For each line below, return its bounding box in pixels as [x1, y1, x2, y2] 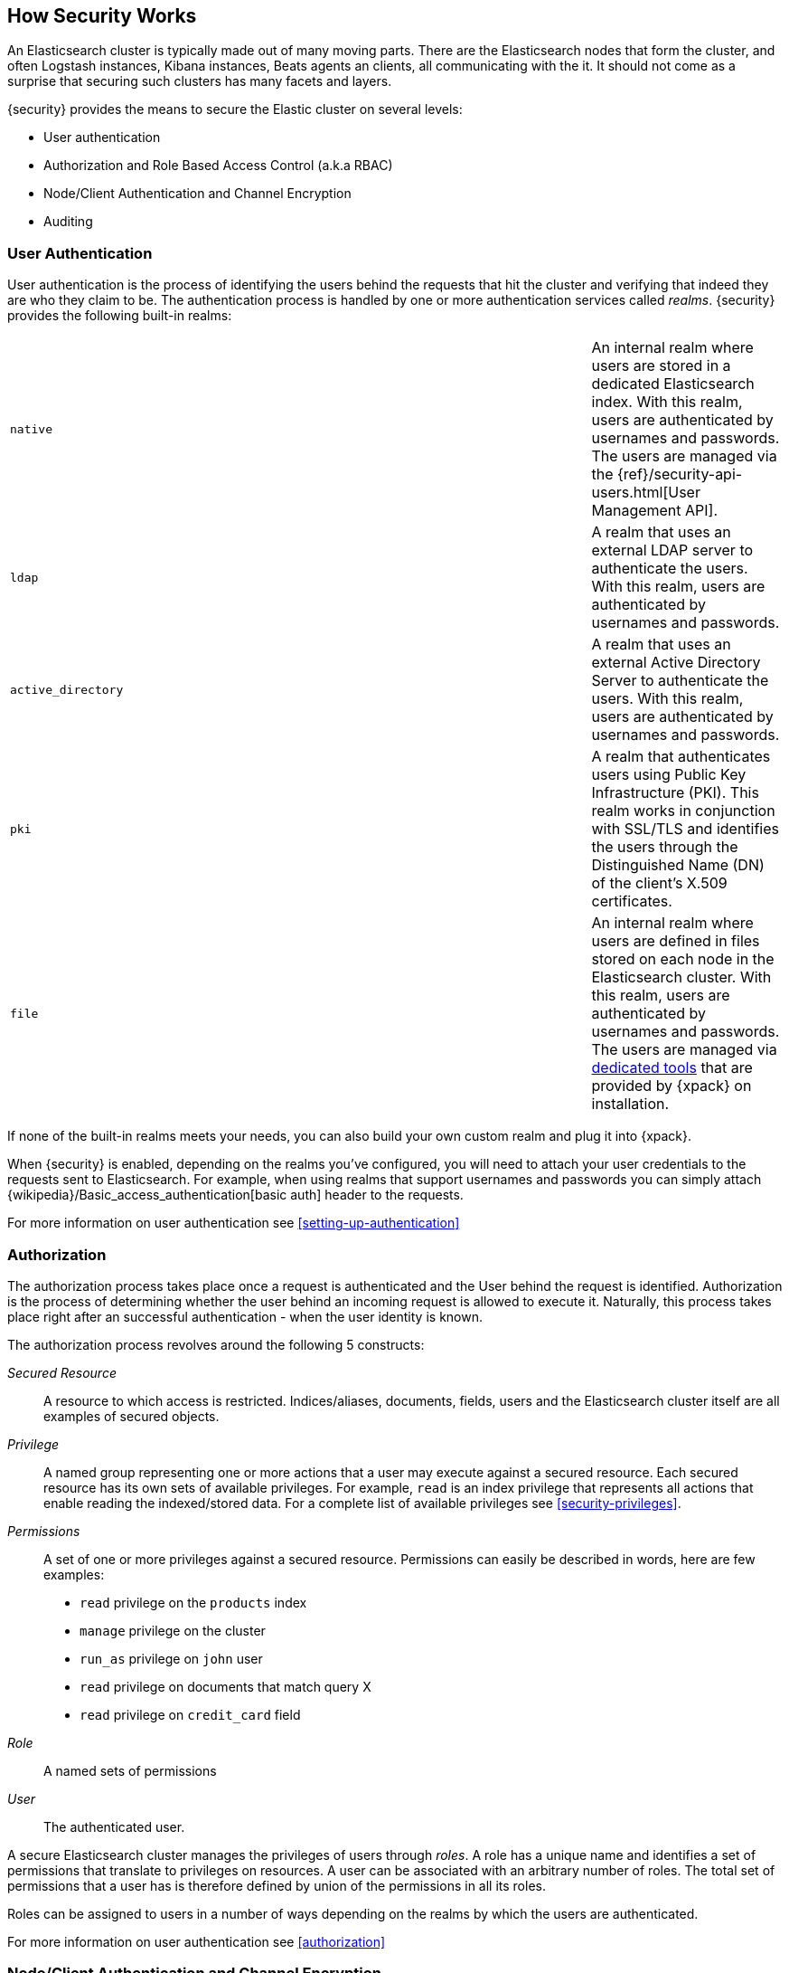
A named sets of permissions [43, 1762, 217, 1779]
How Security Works [7, 5, 197, 27]
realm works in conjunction [591, 802, 775, 821]
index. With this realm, [591, 393, 743, 412]
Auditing [43, 213, 93, 230]
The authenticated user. [43, 1818, 185, 1835]
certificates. [591, 892, 672, 911]
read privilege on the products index [80, 1594, 307, 1610]
